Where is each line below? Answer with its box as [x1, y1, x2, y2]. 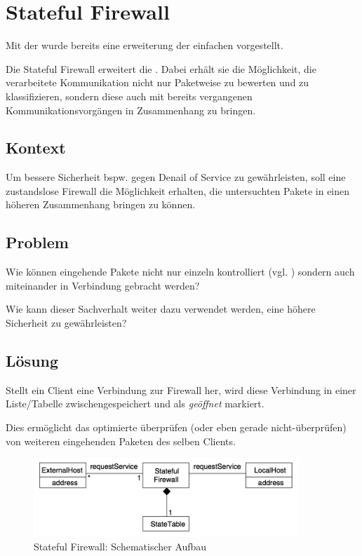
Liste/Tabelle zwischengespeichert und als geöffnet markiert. [6, 396, 264, 411]
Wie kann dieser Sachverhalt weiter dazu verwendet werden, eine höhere [6, 301, 316, 316]
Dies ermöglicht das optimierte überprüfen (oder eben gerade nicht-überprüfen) [6, 420, 347, 435]
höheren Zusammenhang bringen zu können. [6, 197, 196, 212]
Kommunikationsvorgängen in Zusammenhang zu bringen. [6, 102, 256, 117]
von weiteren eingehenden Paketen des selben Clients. [6, 433, 236, 448]
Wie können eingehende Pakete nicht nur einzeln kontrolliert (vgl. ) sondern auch [6, 264, 355, 279]
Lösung [6, 350, 59, 372]
